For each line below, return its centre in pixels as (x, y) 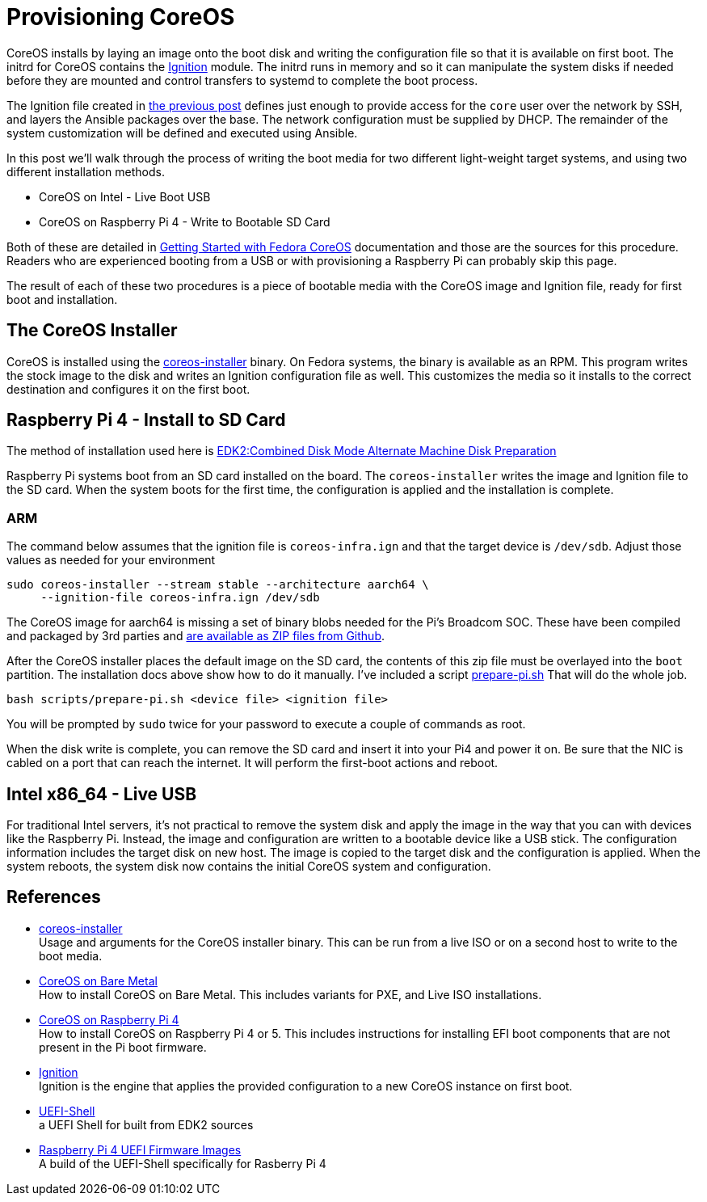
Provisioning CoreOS (121, 17)
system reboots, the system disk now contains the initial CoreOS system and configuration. (249, 867)
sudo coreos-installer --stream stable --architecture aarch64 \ (218, 585)
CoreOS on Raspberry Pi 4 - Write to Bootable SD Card (185, 221)
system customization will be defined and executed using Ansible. (182, 133)
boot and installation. (62, 299)
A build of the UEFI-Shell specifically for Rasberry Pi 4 (183, 1163)
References (54, 897)
